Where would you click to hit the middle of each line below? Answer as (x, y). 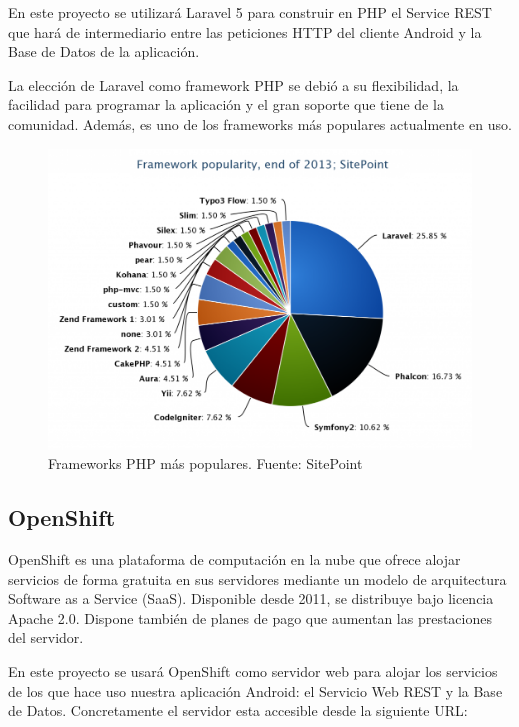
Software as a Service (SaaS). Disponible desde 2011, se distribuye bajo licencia (251, 598)
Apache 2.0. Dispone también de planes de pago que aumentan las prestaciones (250, 617)
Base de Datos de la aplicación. (104, 51)
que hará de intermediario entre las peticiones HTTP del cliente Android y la (245, 31)
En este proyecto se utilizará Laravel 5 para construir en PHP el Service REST (250, 12)
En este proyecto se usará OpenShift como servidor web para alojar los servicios (253, 670)
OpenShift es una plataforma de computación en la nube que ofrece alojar (234, 558)
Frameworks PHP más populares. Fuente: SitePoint (205, 463)
